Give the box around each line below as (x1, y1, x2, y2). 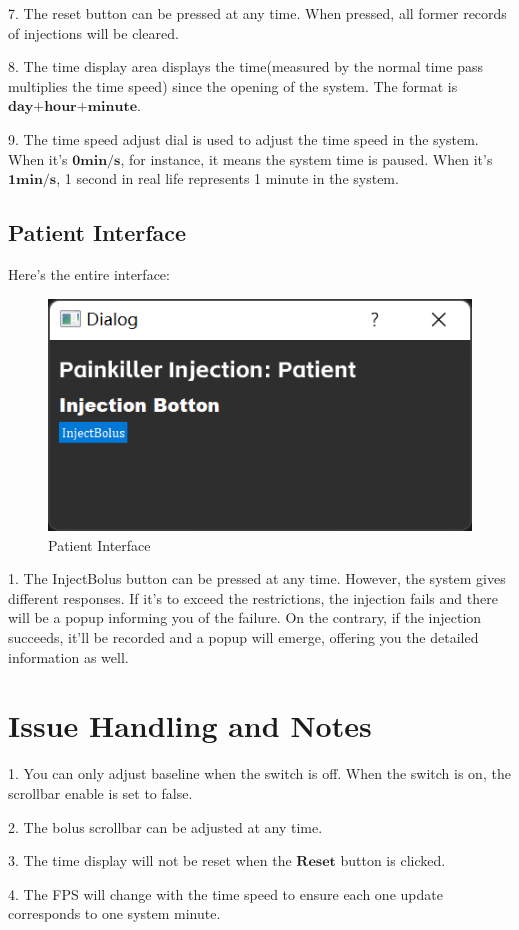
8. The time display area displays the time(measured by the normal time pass (8, 56, 483, 77)
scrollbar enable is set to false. (8, 782, 193, 803)
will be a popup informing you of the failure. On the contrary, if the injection (8, 607, 482, 628)
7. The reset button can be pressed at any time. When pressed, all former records (8, 3, 507, 23)
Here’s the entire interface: (8, 263, 170, 284)
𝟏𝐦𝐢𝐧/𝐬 (8, 173, 57, 188)
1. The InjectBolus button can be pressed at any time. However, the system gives (8, 568, 506, 589)
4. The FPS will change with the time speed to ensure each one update (8, 883, 443, 904)
